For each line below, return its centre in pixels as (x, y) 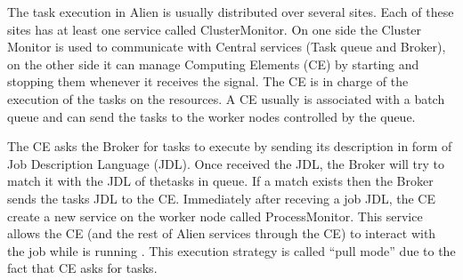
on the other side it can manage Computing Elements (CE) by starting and (213, 64)
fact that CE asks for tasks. (82, 268)
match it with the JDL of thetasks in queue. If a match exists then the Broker (220, 181)
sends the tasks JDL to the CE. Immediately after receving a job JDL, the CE (222, 198)
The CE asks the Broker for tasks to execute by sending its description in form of (230, 146)
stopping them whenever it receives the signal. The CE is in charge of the (208, 81)
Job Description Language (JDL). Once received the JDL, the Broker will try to (226, 163)
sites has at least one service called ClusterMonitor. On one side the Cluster (215, 29)
